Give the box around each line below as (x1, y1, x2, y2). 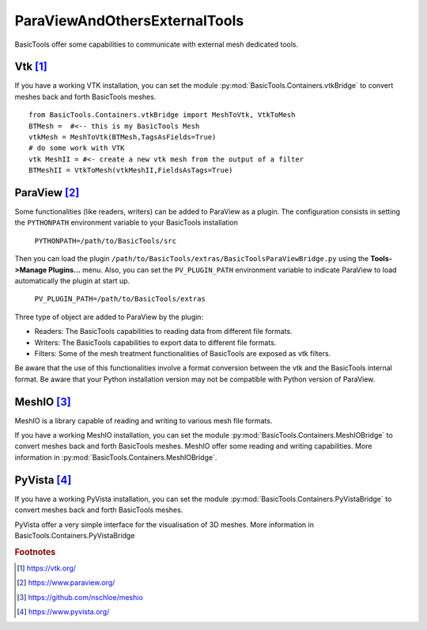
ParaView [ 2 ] (14, 186, 80, 199)
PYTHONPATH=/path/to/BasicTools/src (34, 236, 177, 245)
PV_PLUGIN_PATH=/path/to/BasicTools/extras (34, 294, 206, 304)
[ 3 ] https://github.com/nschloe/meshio (17, 592, 144, 602)
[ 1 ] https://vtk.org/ (17, 563, 77, 573)
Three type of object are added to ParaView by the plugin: (14, 312, 204, 321)
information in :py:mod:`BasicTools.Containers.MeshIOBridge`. (14, 452, 217, 462)
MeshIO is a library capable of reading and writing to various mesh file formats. (14, 416, 273, 425)
